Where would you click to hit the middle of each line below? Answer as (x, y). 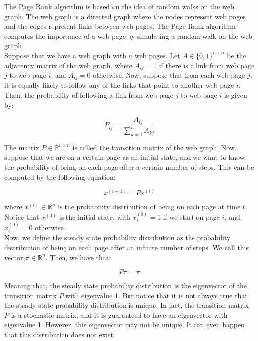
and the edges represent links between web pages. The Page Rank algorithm (120, 26)
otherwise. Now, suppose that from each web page (169, 75)
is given (235, 95)
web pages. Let (157, 55)
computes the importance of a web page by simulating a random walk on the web (129, 35)
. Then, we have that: (78, 257)
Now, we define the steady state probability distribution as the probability (118, 238)
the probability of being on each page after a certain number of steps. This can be (129, 167)
